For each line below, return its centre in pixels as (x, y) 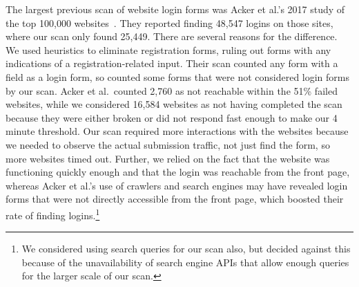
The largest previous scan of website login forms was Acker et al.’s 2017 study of (175, 9)
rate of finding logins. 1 (53, 214)
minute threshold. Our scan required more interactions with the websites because (177, 131)
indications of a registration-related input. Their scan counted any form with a (172, 63)
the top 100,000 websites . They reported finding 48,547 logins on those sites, (169, 22)
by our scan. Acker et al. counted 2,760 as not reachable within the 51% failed (172, 90)
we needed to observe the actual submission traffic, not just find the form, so (168, 144)
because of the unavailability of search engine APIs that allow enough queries (185, 262)
